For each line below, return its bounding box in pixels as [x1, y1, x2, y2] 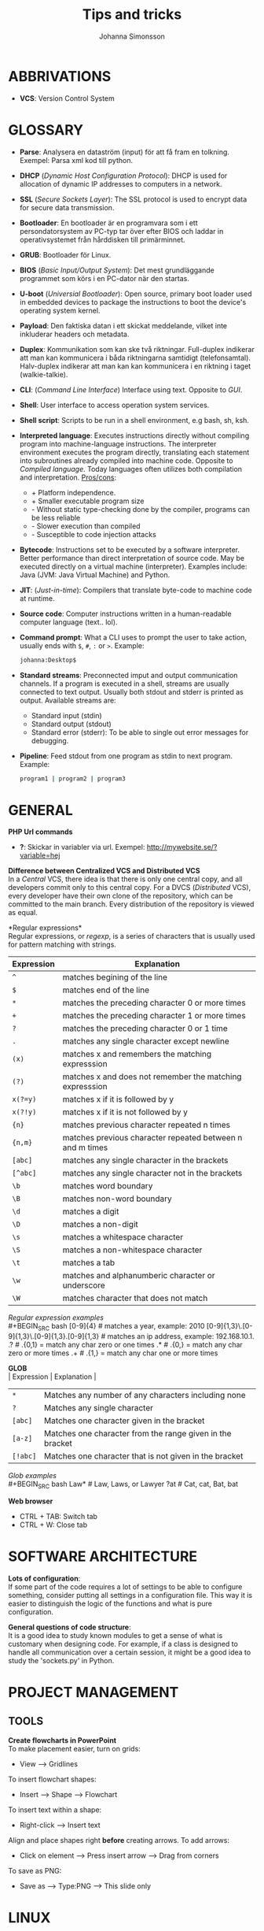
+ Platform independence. [31, 487, 116, 497]
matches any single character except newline [62, 1036, 229, 1047]
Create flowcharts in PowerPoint [8, 1735, 116, 1745]
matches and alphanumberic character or [62, 1270, 215, 1281]
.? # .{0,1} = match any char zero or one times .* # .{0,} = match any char [8, 1340, 244, 1350]
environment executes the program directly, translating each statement [19, 447, 250, 457]
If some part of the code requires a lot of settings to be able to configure [8, 1581, 243, 1592]
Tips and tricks [82, 6, 182, 24]
